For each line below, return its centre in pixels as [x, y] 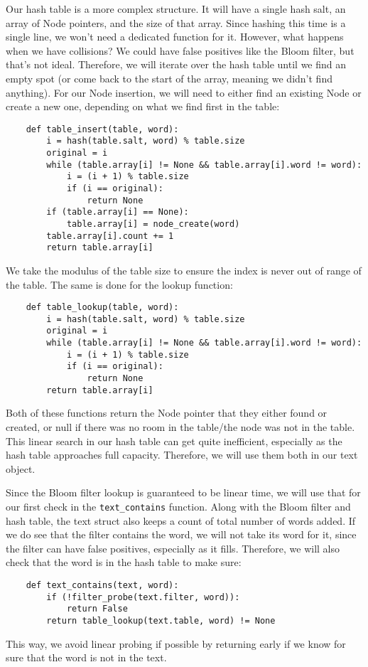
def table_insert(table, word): [102, 129]
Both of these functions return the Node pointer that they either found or [167, 413]
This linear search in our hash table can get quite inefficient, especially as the [174, 441]
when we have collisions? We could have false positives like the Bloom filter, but [180, 50]
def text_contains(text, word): [102, 585]
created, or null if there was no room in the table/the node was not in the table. [180, 427]
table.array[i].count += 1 [110, 236]
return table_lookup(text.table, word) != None [161, 620]
